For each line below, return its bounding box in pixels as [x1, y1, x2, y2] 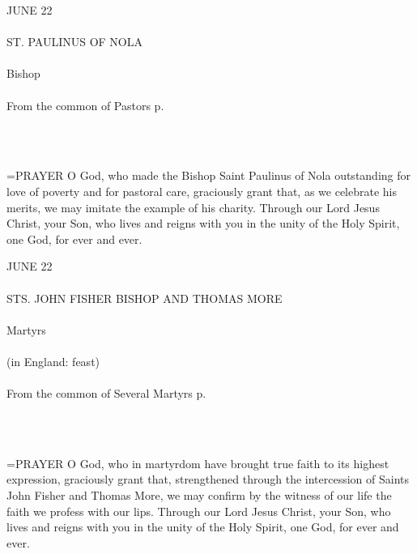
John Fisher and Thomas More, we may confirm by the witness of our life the [6, 487, 392, 504]
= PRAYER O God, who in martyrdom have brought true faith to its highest [6, 454, 389, 471]
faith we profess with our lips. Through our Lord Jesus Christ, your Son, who [6, 502, 391, 519]
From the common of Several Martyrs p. [6, 385, 206, 402]
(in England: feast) [6, 352, 100, 369]
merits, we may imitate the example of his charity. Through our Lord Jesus [6, 198, 380, 215]
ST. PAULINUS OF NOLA [6, 33, 143, 50]
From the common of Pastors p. [6, 96, 164, 113]
